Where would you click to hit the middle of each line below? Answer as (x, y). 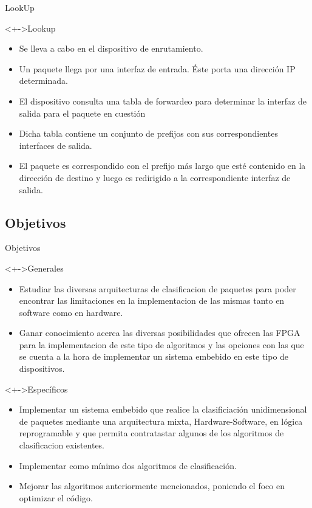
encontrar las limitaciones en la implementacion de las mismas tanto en (152, 300)
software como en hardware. (71, 312)
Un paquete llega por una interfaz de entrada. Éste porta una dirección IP (157, 68)
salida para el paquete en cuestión (82, 113)
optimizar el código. (56, 497)
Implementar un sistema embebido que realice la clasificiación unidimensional (163, 409)
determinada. (43, 81)
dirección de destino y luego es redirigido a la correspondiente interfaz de (155, 177)
